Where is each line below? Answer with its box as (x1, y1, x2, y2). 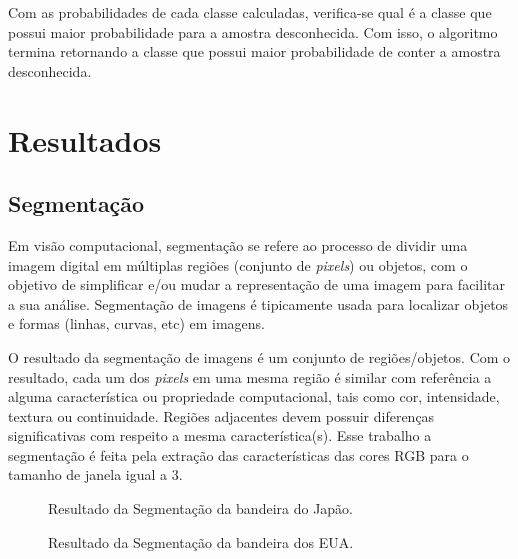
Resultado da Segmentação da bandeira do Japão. (48, 498, 354, 519)
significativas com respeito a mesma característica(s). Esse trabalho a (8, 425, 432, 446)
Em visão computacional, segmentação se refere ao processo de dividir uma (8, 234, 468, 255)
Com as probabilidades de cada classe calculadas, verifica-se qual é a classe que (8, 2, 492, 22)
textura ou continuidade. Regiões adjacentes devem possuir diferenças (8, 405, 435, 426)
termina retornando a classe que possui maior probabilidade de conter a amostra (8, 41, 501, 62)
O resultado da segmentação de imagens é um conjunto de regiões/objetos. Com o (8, 346, 511, 367)
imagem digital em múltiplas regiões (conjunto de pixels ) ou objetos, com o (8, 254, 468, 275)
